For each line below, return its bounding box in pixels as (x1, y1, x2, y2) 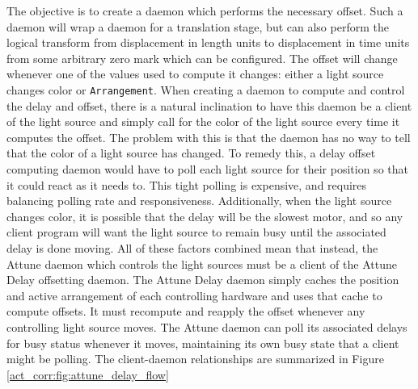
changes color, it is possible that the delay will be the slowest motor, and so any (6, 207, 403, 224)
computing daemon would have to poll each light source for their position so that (6, 161, 408, 177)
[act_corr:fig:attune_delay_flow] (6, 366, 169, 383)
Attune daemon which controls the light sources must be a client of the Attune (6, 255, 397, 272)
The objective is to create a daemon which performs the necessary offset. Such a (6, 2, 403, 19)
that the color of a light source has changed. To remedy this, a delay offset (6, 144, 376, 161)
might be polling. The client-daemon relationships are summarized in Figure (6, 350, 384, 367)
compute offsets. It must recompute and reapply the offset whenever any (6, 303, 365, 320)
